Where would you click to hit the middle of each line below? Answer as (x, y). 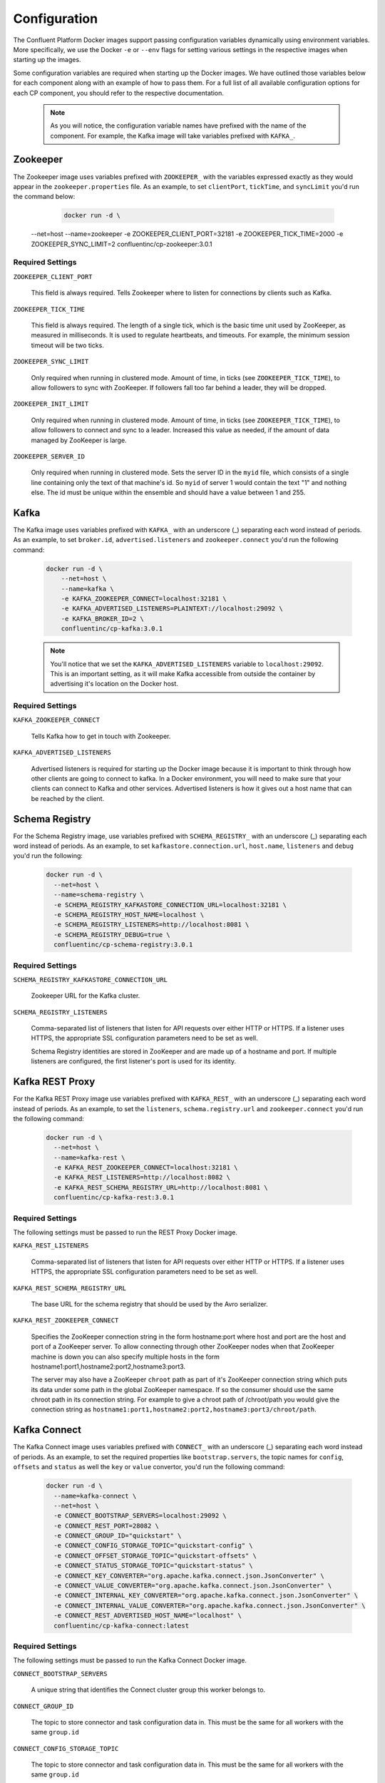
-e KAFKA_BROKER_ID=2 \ (102, 618)
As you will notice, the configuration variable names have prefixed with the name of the (178, 126)
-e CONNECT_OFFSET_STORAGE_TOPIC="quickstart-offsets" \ (155, 1555)
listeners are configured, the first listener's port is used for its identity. (134, 1061)
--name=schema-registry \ (99, 895)
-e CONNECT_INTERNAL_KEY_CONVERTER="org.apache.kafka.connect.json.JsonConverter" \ (206, 1595)
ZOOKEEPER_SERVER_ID (49, 456)
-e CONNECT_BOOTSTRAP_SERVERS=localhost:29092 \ (140, 1516)
